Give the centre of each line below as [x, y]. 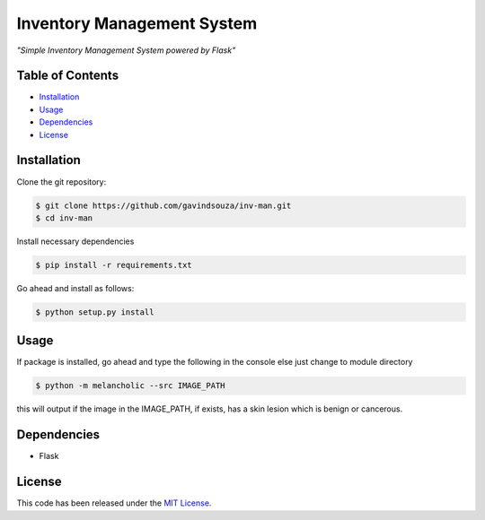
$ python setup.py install [95, 312]
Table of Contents [68, 76]
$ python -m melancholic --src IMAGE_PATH [130, 386]
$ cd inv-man [64, 218]
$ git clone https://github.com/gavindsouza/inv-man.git [163, 205]
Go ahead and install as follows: [75, 288]
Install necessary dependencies [75, 241]
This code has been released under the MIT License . [114, 503]
